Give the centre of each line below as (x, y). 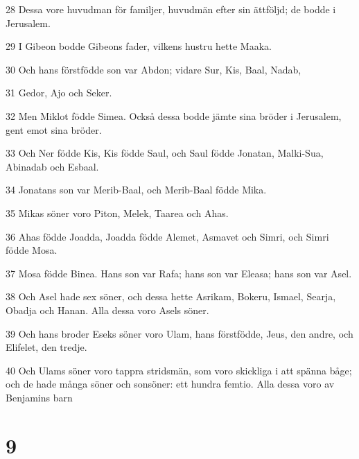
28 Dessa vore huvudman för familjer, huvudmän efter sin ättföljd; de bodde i (171, 9)
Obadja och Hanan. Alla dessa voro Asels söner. (107, 310)
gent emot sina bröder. (54, 129)
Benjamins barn (39, 397)
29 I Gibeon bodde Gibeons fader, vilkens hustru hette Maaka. (139, 46)
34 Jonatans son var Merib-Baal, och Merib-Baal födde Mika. (136, 190)
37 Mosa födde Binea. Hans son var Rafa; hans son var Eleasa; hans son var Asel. (179, 273)
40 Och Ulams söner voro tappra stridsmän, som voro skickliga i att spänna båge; (179, 370)
